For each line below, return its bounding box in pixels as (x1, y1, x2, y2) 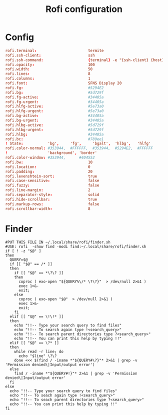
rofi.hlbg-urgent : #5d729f (5, 127, 104, 132)
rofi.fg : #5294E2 (5, 85, 104, 90)
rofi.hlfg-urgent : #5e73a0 (5, 108, 104, 113)
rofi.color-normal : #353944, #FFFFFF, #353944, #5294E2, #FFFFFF (5, 146, 153, 151)
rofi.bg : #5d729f (5, 90, 104, 95)
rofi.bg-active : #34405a (5, 113, 104, 118)
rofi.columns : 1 (5, 76, 91, 81)
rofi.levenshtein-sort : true (5, 173, 97, 178)
